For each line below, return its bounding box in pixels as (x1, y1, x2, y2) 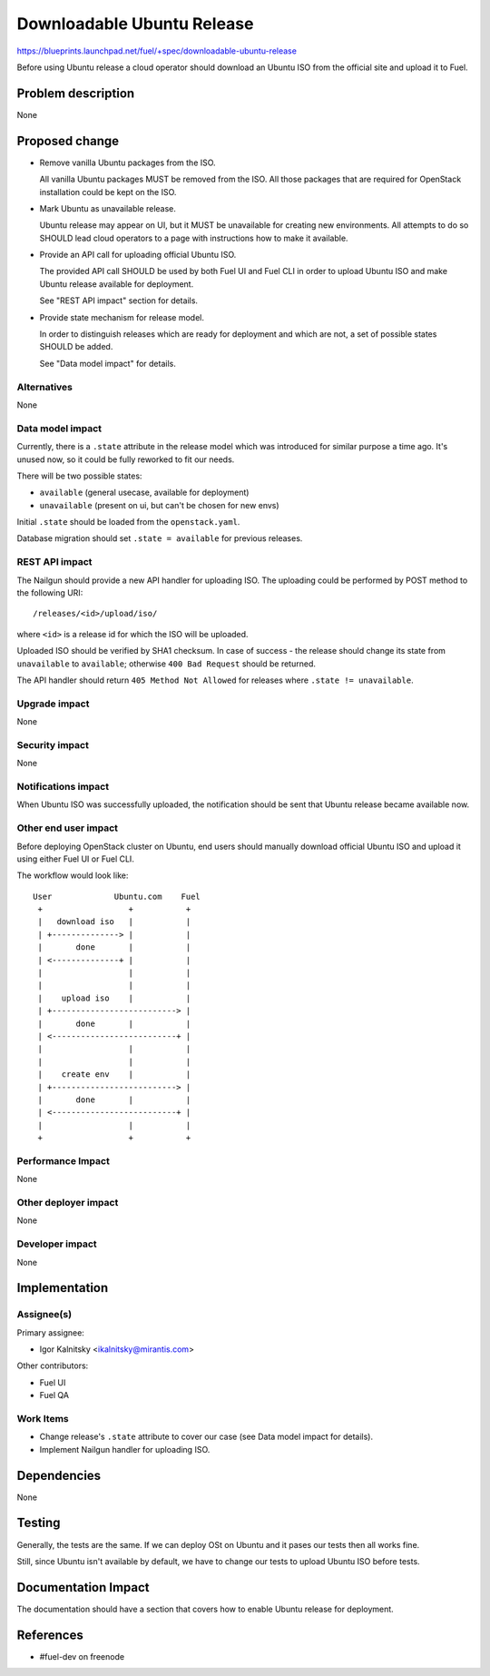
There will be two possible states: (16, 470, 142, 481)
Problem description (16, 85, 135, 101)
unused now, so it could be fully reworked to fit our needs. (16, 454, 235, 465)
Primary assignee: (16, 1326, 85, 1338)
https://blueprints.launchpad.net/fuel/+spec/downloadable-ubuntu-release (16, 45, 297, 56)
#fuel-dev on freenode (39, 1651, 125, 1661)
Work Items (16, 1413, 69, 1425)
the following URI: (16, 587, 83, 598)
